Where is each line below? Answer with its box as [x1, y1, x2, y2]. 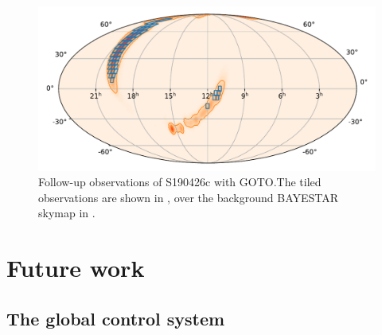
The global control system [6, 306, 225, 330]
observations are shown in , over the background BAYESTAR [38, 189, 339, 205]
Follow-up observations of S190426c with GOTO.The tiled [38, 173, 322, 190]
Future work [6, 251, 145, 284]
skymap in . [38, 205, 95, 221]
